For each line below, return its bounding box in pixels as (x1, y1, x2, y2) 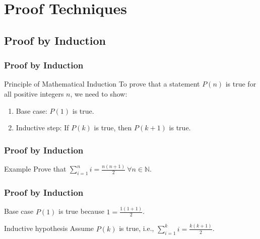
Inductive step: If (16, 122, 69, 133)
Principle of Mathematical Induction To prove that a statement (4, 78, 200, 89)
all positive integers (4, 88, 64, 99)
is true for (225, 78, 256, 89)
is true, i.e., (119, 223, 154, 233)
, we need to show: (70, 88, 127, 99)
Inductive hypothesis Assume (4, 223, 94, 233)
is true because (58, 206, 104, 216)
